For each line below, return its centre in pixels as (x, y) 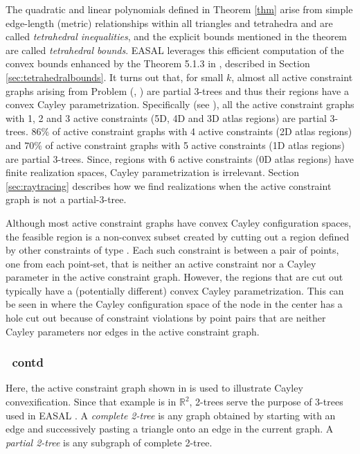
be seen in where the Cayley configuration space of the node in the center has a (174, 304)
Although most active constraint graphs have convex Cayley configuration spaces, (179, 222)
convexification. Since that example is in (91, 402)
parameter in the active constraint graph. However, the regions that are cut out (174, 277)
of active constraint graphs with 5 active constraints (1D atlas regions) (195, 145)
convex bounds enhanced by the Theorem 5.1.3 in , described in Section (158, 63)
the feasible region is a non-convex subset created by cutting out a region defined (178, 236)
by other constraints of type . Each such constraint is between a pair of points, (172, 250)
